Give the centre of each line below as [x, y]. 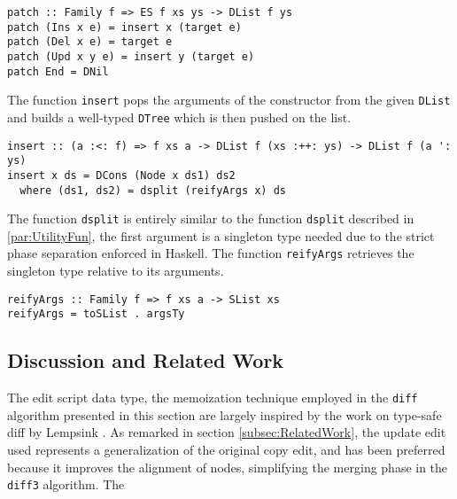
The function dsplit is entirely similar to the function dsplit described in [211, 218]
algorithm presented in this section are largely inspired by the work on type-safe [225, 414]
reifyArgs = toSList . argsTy [96, 314]
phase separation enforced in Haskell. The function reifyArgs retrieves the [211, 253]
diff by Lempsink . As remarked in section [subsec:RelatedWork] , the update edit [227, 432]
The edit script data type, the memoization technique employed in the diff [213, 398]
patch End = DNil [58, 71]
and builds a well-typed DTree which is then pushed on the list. [179, 117]
